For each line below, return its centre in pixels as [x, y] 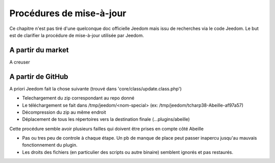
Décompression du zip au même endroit [64, 112]
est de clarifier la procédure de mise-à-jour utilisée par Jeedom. [77, 35]
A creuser [20, 62]
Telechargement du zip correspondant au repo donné [78, 98]
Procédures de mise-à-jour [68, 13]
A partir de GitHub [39, 76]
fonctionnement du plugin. [50, 145]
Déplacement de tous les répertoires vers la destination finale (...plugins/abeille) [106, 119]
